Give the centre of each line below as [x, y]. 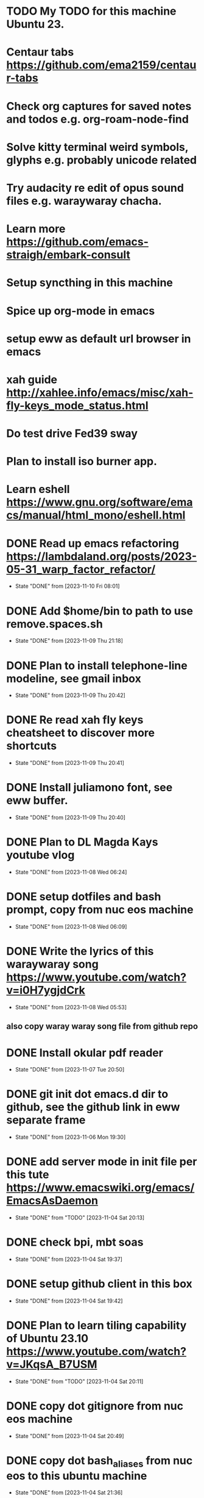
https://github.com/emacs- [78, 242]
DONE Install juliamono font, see [90, 788]
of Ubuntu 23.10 [47, 1339]
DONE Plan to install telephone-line [97, 666]
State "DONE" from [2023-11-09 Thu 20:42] [70, 695]
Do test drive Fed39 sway [72, 433]
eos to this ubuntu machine [77, 1476]
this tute [28, 1175]
